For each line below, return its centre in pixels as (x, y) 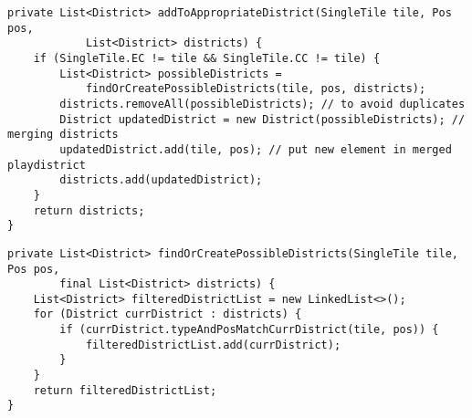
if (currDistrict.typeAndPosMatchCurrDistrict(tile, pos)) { (249, 330)
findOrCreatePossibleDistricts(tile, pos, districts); (256, 89)
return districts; (89, 210)
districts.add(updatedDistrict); (161, 180)
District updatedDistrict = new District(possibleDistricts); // (262, 119)
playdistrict (47, 165)
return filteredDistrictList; (125, 390)
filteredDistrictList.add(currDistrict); (213, 345)
